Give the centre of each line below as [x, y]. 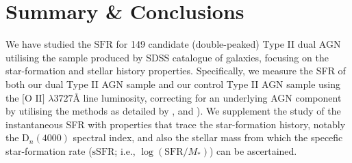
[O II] [34, 99]
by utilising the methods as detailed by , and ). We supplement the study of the [173, 111]
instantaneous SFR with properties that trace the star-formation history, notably [176, 124]
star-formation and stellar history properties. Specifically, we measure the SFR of [176, 71]
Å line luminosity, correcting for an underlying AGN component [207, 97]
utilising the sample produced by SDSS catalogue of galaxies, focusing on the [167, 57]
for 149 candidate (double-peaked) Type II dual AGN [228, 44]
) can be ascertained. [253, 150]
